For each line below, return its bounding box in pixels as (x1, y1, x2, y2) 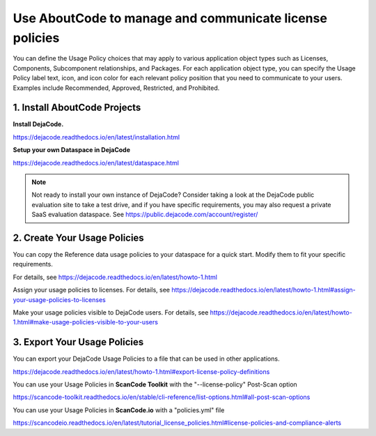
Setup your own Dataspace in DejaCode (13, 146, 131, 154)
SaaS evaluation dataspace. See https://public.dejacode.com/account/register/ (31, 210, 258, 219)
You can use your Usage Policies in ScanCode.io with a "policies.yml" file (13, 405, 225, 414)
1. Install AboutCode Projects (13, 102, 141, 114)
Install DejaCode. (13, 120, 64, 128)
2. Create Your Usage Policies (13, 232, 144, 243)
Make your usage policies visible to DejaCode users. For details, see (13, 308, 209, 317)
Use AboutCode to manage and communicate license (13, 10, 327, 26)
